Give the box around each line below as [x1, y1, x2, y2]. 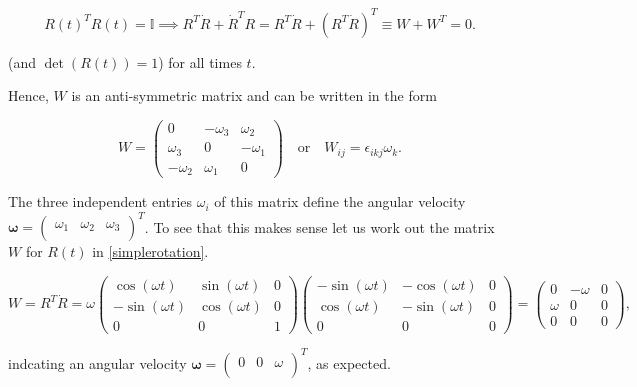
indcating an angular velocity [8, 352, 187, 373]
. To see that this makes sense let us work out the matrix [144, 216, 495, 237]
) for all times [158, 51, 242, 72]
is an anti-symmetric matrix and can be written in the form [71, 85, 437, 106]
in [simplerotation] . [92, 241, 209, 262]
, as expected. [307, 352, 391, 373]
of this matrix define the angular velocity [214, 191, 466, 212]
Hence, [8, 85, 49, 106]
